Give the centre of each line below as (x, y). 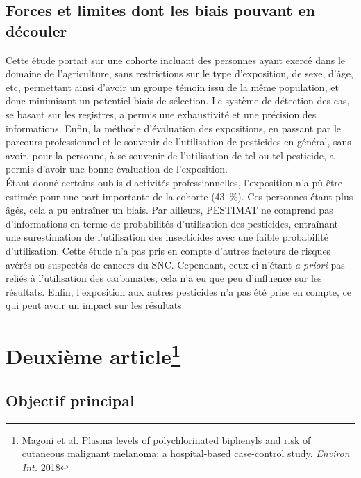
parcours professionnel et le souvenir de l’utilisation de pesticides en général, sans (178, 142)
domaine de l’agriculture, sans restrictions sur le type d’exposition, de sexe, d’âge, (179, 73)
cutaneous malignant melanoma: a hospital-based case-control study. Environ (186, 453)
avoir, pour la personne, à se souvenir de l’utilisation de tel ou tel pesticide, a (170, 155)
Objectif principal (70, 400)
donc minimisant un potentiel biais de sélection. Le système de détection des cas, (178, 101)
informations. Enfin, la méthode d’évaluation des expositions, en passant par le (173, 128)
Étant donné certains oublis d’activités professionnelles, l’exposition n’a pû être (174, 182)
